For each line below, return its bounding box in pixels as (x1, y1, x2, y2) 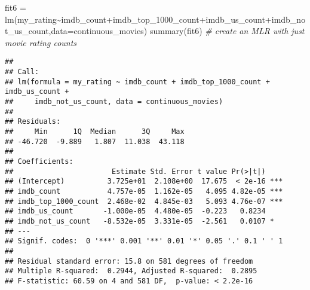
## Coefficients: (5, 157, 73, 166)
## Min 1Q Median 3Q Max (5, 127, 185, 136)
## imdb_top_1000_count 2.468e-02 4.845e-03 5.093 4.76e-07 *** (5, 197, 283, 206)
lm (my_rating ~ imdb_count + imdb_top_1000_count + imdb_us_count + (5, 13, 272, 25)
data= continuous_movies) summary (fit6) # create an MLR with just (51, 25, 305, 37)
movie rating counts (5, 36, 77, 48)
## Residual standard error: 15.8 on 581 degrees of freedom (5, 257, 253, 265)
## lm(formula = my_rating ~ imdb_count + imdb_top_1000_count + (5, 77, 270, 86)
